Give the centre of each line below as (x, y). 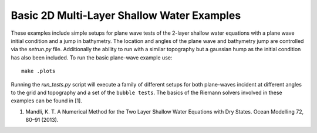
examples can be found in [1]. (46, 101)
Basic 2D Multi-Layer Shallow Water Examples (126, 15)
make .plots (38, 71)
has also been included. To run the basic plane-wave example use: (92, 57)
